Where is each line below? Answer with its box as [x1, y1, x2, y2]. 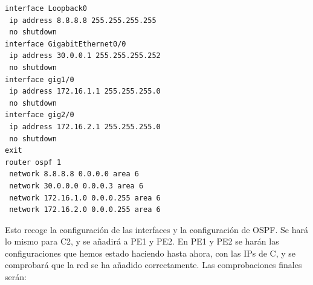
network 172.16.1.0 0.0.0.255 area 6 [9, 193, 161, 202]
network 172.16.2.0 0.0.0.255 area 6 [9, 205, 161, 214]
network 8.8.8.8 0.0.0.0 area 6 [9, 170, 139, 179]
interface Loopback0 [5, 4, 88, 13]
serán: [5, 271, 27, 283]
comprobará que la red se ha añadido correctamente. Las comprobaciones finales [5, 258, 302, 271]
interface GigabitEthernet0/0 [5, 39, 126, 48]
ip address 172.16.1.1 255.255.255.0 [9, 87, 161, 96]
